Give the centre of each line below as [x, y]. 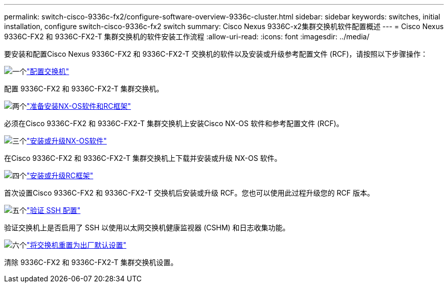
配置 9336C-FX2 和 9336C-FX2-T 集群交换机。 [84, 89]
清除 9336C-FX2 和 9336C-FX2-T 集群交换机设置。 [91, 262]
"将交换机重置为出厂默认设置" [77, 245]
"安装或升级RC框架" [60, 175]
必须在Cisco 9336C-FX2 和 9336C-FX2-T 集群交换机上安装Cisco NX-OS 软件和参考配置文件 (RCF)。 [174, 123]
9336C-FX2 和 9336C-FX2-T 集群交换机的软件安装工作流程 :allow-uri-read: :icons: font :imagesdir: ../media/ [187, 37]
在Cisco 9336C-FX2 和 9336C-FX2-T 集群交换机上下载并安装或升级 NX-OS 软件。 [143, 158]
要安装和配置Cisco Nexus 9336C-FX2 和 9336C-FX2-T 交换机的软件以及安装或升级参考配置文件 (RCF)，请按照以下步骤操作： [216, 54]
